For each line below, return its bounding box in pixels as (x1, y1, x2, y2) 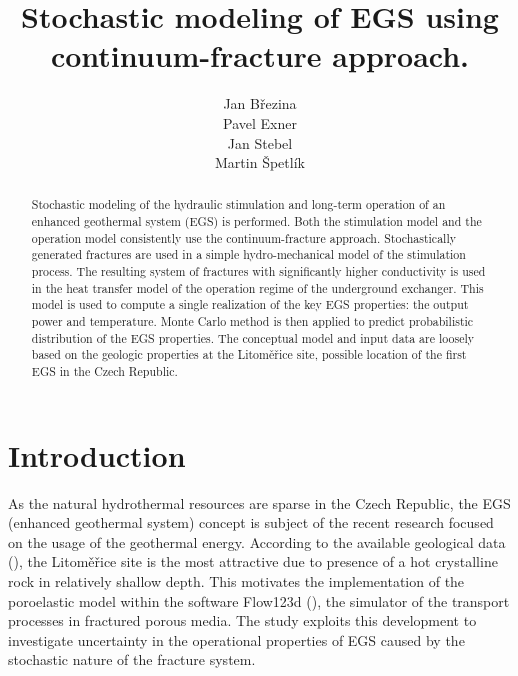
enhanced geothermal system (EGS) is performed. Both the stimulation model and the (31, 213, 482, 230)
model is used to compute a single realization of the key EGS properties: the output (31, 296, 469, 313)
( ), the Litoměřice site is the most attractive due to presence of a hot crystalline (8, 551, 498, 572)
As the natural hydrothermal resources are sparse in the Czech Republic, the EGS (8, 492, 511, 513)
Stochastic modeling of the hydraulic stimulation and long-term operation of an (31, 196, 446, 213)
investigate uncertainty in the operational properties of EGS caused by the (8, 629, 465, 650)
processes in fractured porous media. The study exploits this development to (8, 610, 477, 631)
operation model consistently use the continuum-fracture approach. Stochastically (31, 229, 456, 246)
